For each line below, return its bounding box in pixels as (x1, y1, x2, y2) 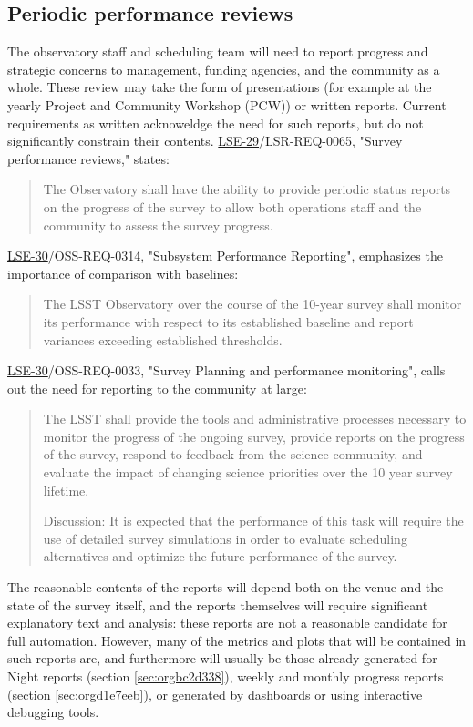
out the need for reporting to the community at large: (7, 378, 307, 397)
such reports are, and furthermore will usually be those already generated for (7, 649, 437, 668)
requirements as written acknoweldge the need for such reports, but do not (7, 113, 424, 132)
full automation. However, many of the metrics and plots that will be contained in (7, 630, 467, 650)
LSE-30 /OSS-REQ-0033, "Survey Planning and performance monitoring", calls (7, 361, 446, 380)
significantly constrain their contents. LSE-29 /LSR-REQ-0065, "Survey (7, 131, 403, 150)
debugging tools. (7, 702, 99, 722)
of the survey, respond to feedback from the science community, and (43, 445, 423, 464)
